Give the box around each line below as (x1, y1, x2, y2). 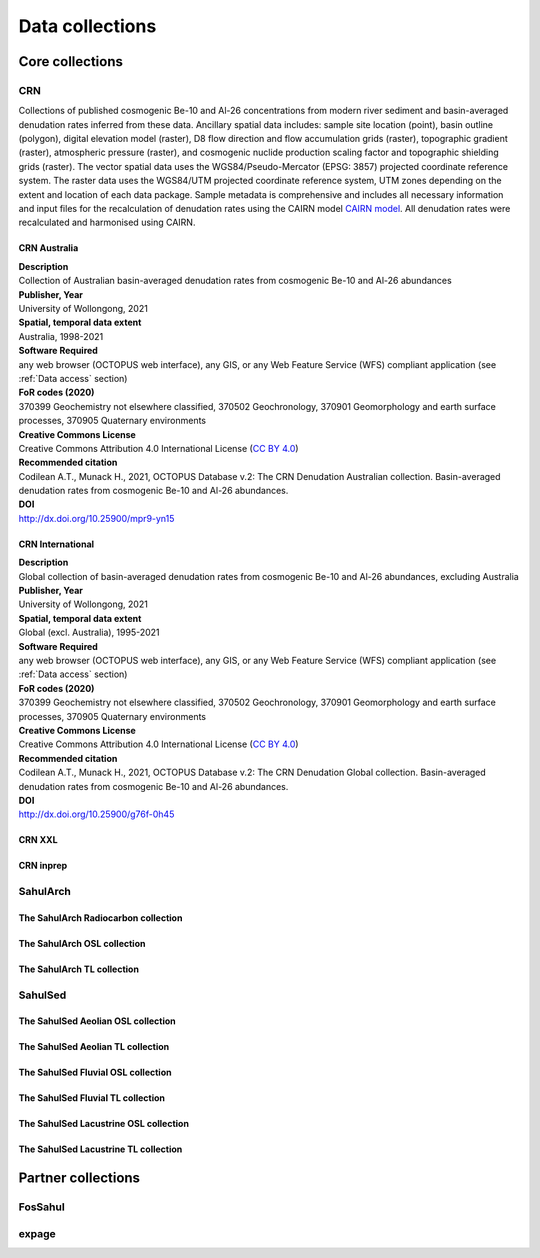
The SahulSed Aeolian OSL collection (18, 1015, 177, 1027)
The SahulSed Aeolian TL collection (18, 1041, 170, 1053)
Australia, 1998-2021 (18, 330, 104, 342)
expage (18, 1226, 56, 1240)
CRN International (18, 538, 95, 550)
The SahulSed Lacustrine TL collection (18, 1143, 183, 1155)
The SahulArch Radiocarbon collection (18, 911, 183, 924)
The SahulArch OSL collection (18, 937, 146, 949)
